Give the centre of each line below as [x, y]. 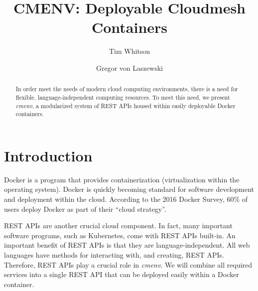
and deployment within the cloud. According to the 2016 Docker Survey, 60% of [126, 199]
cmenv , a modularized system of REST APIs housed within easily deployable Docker [126, 105]
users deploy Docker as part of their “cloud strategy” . [85, 209]
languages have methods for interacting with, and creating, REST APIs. [114, 255]
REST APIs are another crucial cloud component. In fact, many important [118, 225]
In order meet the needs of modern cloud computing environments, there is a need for [127, 89]
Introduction [48, 155]
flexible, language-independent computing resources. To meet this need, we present [123, 97]
